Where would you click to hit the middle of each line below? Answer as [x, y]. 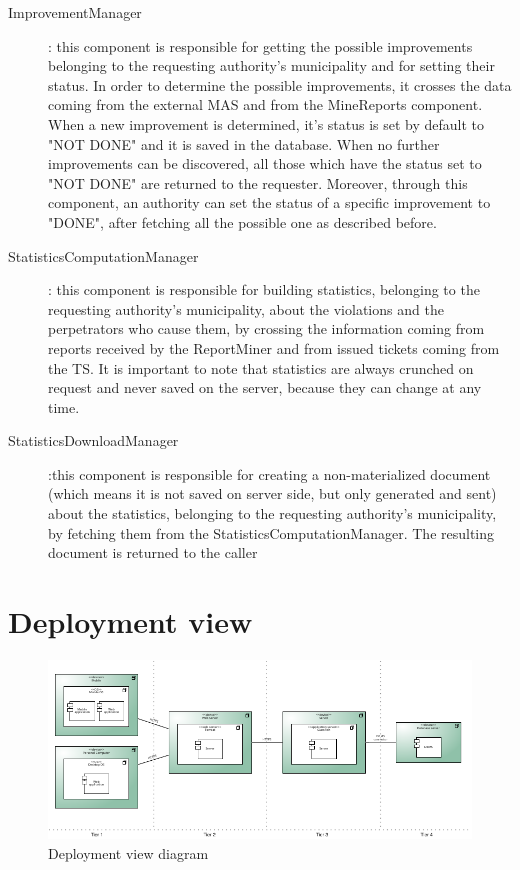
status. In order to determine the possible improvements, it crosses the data [280, 84]
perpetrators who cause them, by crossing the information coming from [266, 328]
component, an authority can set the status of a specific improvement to [269, 202]
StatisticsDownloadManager [93, 440]
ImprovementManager [75, 12]
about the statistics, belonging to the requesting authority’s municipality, [272, 513]
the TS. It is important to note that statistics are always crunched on [261, 367]
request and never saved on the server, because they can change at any [265, 387]
